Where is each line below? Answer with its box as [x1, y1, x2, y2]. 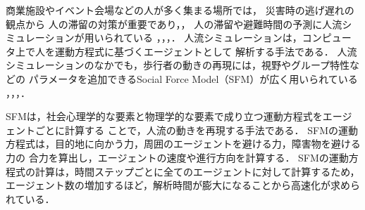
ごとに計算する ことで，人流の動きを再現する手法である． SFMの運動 [35, 122, 358, 137]
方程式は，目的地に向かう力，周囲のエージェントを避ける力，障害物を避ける [6, 136, 361, 151]
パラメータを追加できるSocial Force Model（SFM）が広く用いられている [28, 71, 358, 86]
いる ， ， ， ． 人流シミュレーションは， [133, 30, 302, 45]
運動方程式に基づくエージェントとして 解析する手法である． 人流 [54, 44, 357, 58]
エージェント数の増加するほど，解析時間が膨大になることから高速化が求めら [6, 178, 361, 192]
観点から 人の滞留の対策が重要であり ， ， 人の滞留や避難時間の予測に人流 [6, 16, 342, 31]
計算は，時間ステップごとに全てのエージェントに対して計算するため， [35, 164, 360, 178]
